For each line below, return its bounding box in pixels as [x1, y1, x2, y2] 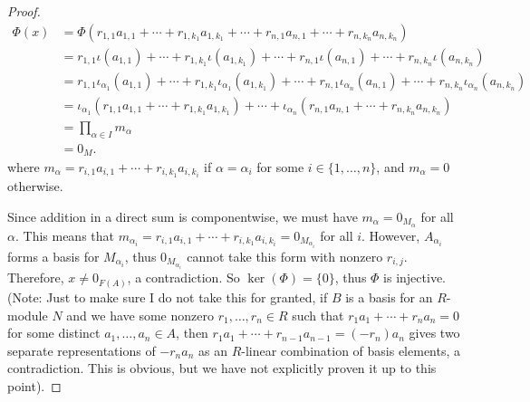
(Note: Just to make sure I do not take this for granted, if [7, 288, 328, 306]
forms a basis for [7, 247, 100, 266]
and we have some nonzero [66, 305, 214, 324]
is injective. [383, 268, 446, 287]
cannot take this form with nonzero [187, 247, 383, 266]
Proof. [7, 2, 41, 20]
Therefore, [7, 268, 64, 287]
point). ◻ [7, 376, 62, 395]
